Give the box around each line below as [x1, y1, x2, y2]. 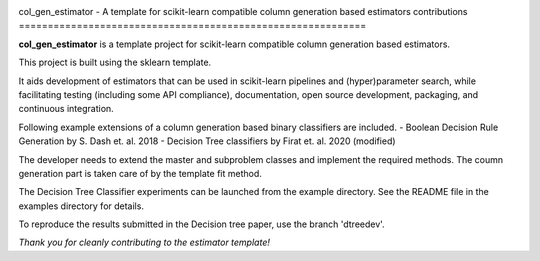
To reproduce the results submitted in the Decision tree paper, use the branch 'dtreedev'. [18, 218, 385, 230]
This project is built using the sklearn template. [18, 56, 212, 69]
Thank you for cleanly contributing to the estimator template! [18, 236, 270, 249]
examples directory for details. [18, 200, 145, 212]
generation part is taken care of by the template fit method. [18, 167, 262, 179]
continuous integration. [18, 103, 114, 115]
